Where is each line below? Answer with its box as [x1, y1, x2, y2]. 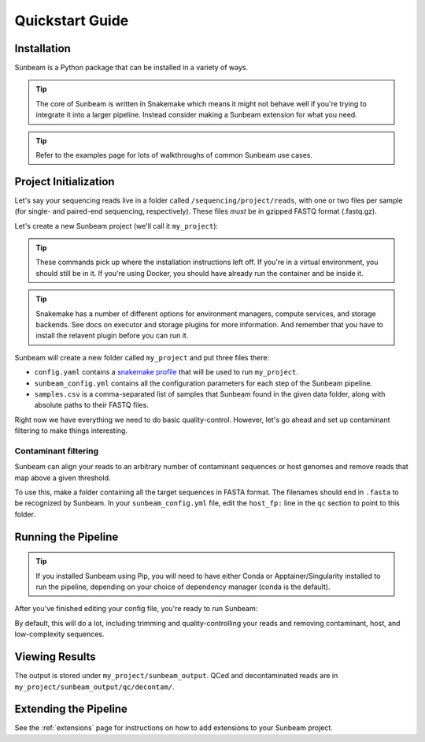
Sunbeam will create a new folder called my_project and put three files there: [14, 352, 270, 362]
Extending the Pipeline [14, 703, 128, 716]
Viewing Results [14, 651, 96, 664]
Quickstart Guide [14, 12, 129, 29]
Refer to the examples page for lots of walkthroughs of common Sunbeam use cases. [35, 151, 313, 160]
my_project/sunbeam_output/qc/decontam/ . [14, 682, 175, 692]
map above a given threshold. [14, 473, 111, 483]
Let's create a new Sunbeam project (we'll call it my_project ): [14, 221, 219, 230]
